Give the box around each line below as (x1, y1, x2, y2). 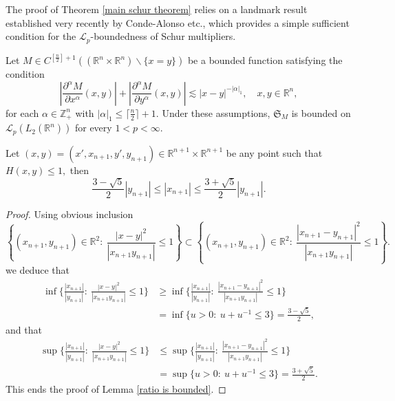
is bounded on (291, 105, 351, 120)
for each (6, 105, 39, 120)
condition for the (6, 29, 76, 43)
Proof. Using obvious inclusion (6, 207, 134, 221)
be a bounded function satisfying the (187, 53, 343, 67)
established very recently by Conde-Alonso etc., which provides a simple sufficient (6, 15, 350, 30)
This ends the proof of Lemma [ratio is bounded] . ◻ (6, 382, 226, 396)
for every (74, 120, 112, 135)
